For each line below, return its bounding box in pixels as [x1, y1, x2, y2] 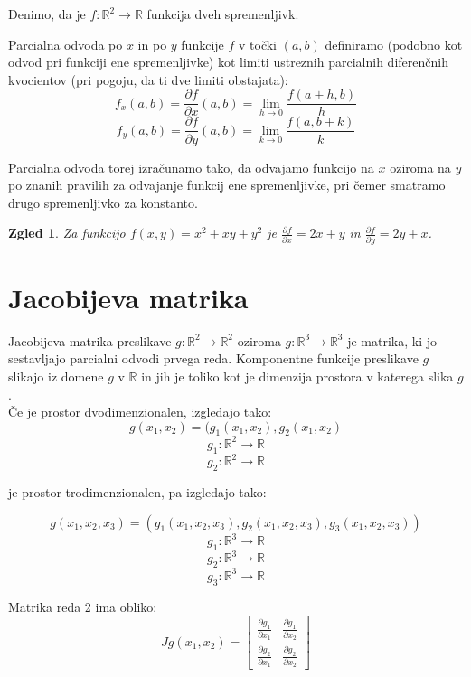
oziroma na [390, 157, 451, 176]
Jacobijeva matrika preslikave [8, 331, 172, 350]
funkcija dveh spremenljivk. [146, 5, 299, 23]
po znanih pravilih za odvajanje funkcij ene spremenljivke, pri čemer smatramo [8, 175, 446, 194]
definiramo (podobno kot [325, 34, 463, 53]
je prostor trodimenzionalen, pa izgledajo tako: [8, 483, 267, 502]
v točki [239, 34, 278, 53]
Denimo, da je [8, 5, 86, 23]
